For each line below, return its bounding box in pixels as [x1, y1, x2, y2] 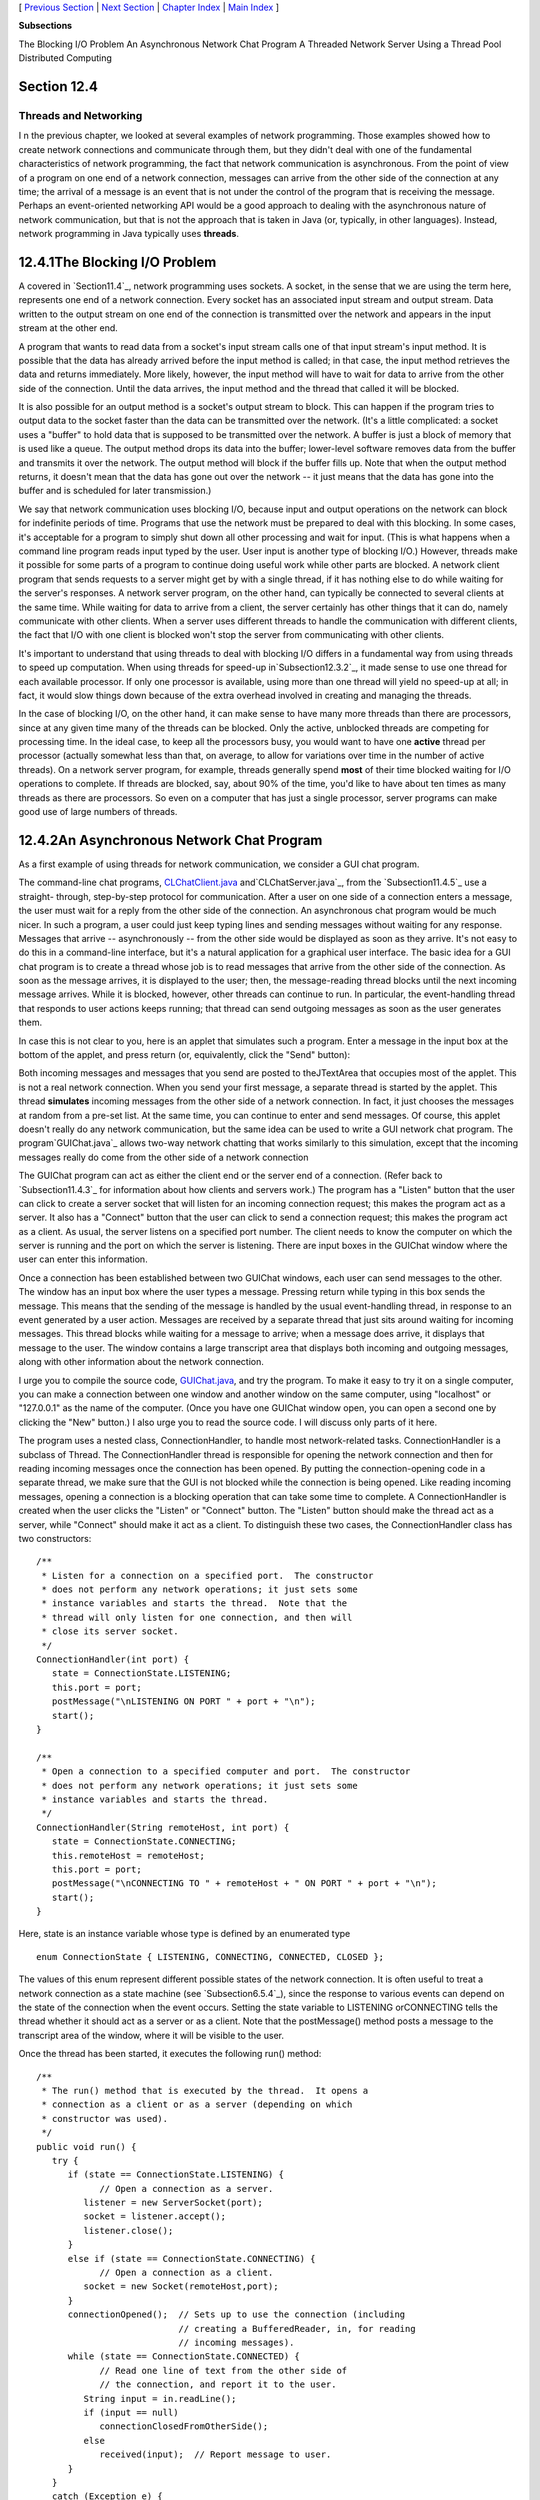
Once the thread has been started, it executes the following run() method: [18, 2048, 322, 2060]
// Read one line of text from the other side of [99, 2365, 348, 2376]
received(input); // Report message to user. [99, 2449, 332, 2460]
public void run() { [36, 2141, 137, 2152]
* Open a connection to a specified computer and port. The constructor [41, 1766, 411, 1777]
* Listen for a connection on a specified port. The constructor [41, 1570, 374, 1581]
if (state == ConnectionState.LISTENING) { [67, 2169, 285, 2180]
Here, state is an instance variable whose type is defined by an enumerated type [18, 1928, 351, 1940]
